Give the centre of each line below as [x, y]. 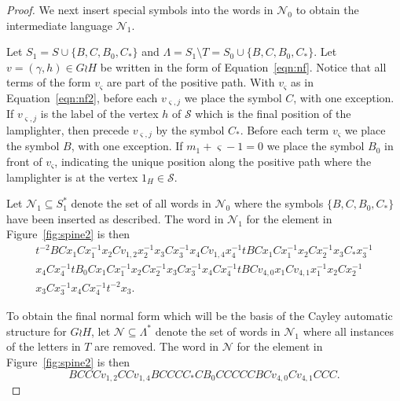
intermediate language [59, 25]
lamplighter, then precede [68, 129]
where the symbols [279, 203]
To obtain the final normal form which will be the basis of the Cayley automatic [200, 316]
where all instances [348, 331]
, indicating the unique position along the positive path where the [213, 161]
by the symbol [190, 129]
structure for [37, 331]
